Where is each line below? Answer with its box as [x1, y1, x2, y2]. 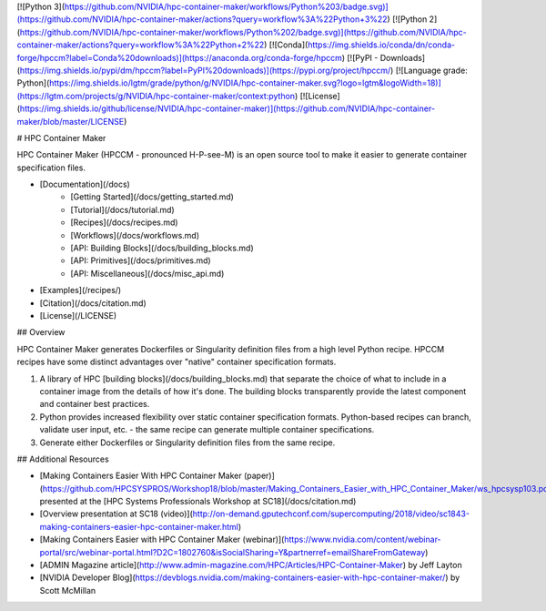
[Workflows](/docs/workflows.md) [70, 229, 200, 240]
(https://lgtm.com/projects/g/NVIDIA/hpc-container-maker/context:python [16, 90, 296, 101]
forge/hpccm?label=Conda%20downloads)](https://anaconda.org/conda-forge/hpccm [16, 52, 343, 63]
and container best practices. [39, 399, 150, 410]
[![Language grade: [395, 65, 468, 76]
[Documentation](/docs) [39, 178, 131, 190]
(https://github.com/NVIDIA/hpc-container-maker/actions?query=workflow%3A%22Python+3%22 [16, 14, 388, 25]
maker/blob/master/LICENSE [16, 116, 125, 127]
